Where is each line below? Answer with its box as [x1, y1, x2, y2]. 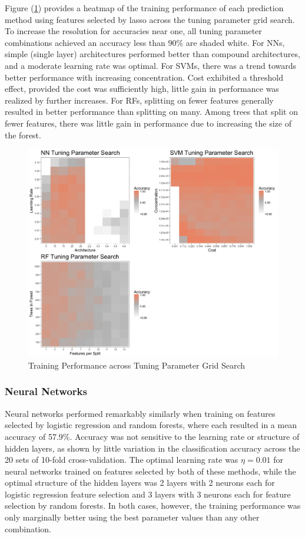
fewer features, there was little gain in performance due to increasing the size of [5, 117, 292, 129]
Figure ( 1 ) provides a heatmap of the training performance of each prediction [5, 2, 284, 14]
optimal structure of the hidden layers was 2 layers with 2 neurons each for [5, 476, 275, 489]
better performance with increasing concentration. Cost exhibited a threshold [5, 71, 283, 83]
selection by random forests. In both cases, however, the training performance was [5, 499, 301, 512]
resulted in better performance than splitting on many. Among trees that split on [5, 105, 298, 118]
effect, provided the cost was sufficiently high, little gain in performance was [5, 82, 279, 95]
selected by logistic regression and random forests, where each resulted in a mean [5, 419, 297, 431]
